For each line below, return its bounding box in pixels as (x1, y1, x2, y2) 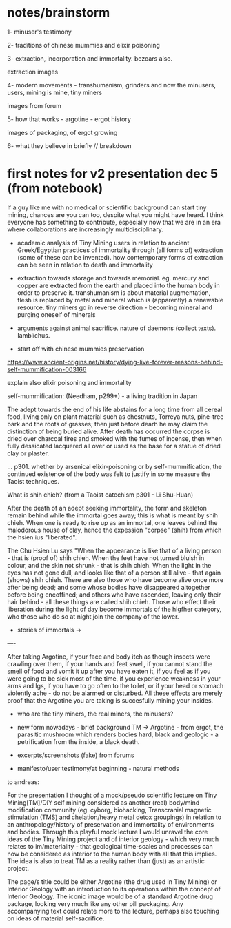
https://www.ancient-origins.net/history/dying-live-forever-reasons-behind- (7, 358, 223, 366)
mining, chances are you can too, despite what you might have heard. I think (7, 210, 224, 218)
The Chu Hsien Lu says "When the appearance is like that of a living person (7, 546, 222, 555)
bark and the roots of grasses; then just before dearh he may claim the (7, 420, 208, 428)
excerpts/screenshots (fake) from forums (17, 751, 134, 759)
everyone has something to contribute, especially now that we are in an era (7, 218, 221, 226)
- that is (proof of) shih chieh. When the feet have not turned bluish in (7, 553, 205, 562)
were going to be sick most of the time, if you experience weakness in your (7, 674, 221, 683)
